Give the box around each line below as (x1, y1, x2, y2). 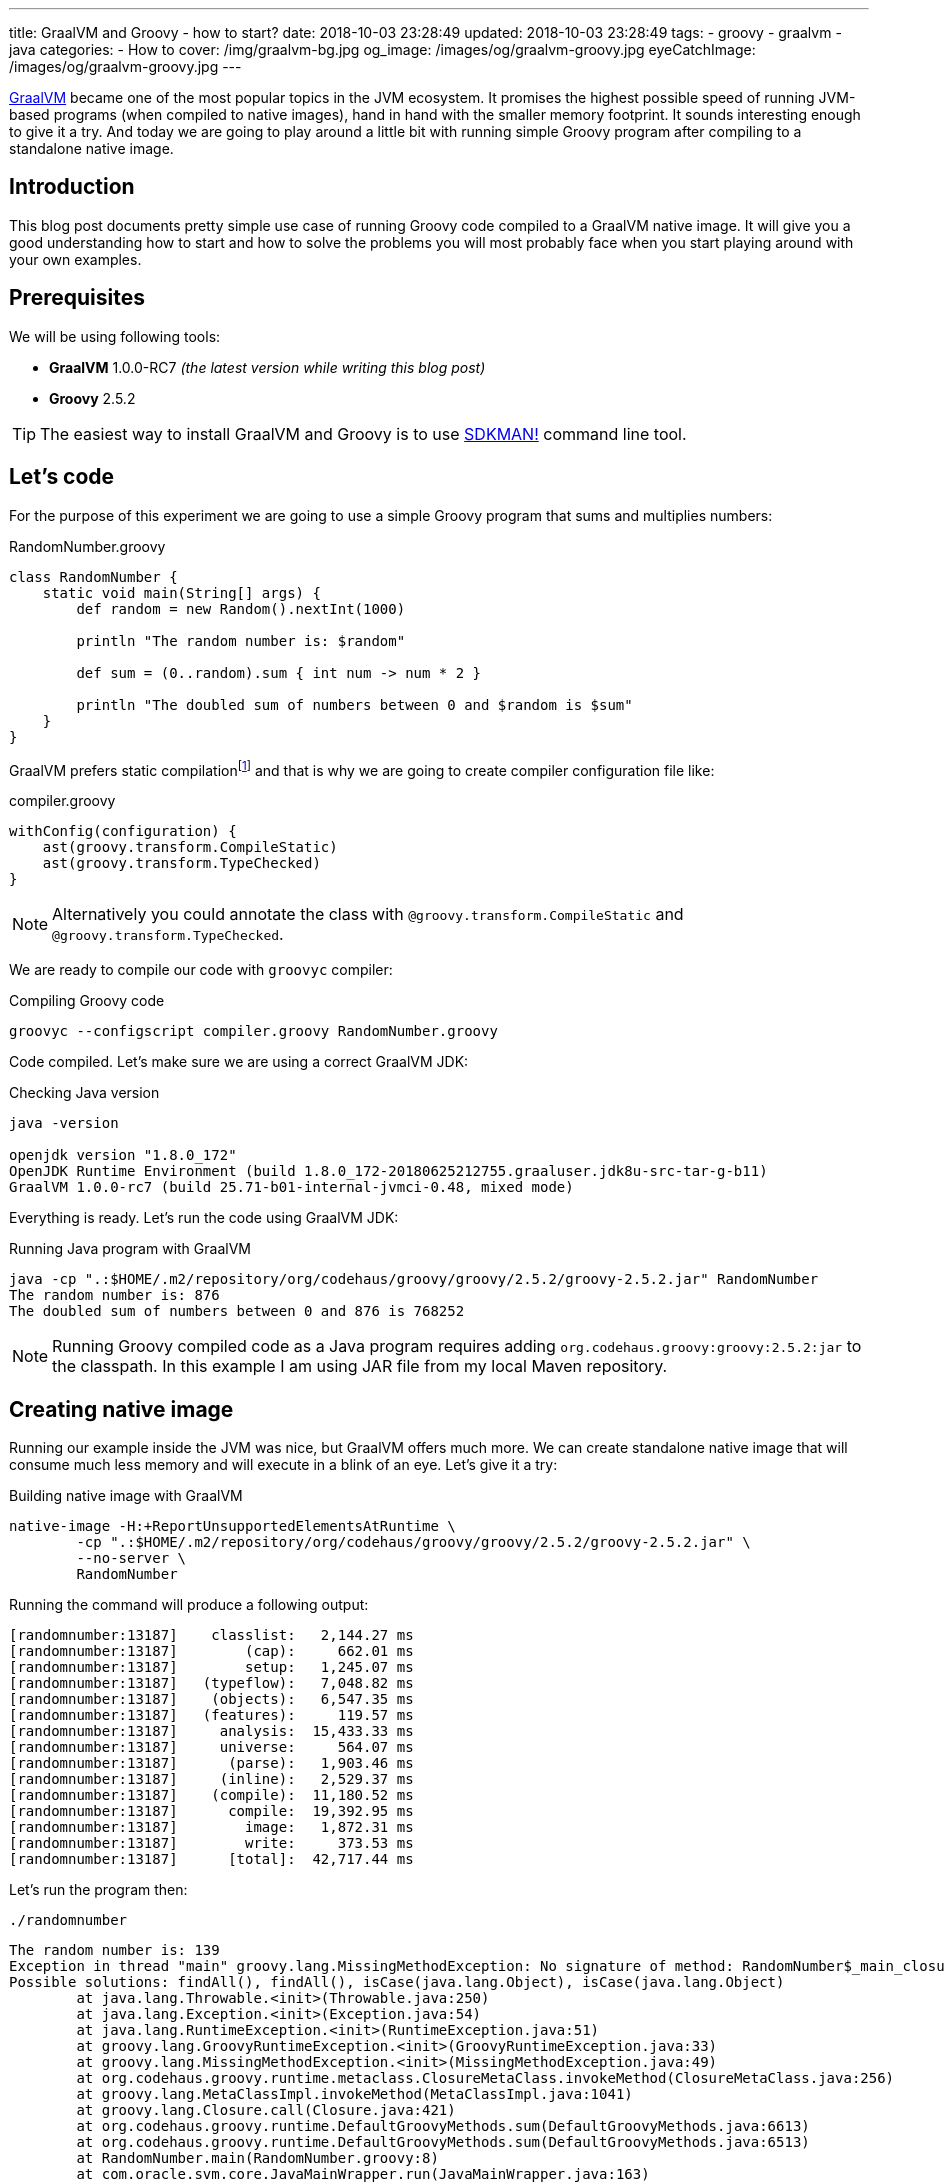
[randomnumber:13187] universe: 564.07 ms (9, 1739, 414, 1756)
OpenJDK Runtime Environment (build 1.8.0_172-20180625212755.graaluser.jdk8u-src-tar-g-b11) (9, 1163, 768, 1180)
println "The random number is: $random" (76, 632, 406, 649)
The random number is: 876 (9, 1287, 220, 1304)
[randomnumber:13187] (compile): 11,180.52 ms (9, 1787, 414, 1804)
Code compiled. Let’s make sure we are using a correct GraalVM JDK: (9, 1053, 469, 1071)
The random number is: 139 (9, 1942, 220, 1959)
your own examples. (9, 250, 142, 268)
